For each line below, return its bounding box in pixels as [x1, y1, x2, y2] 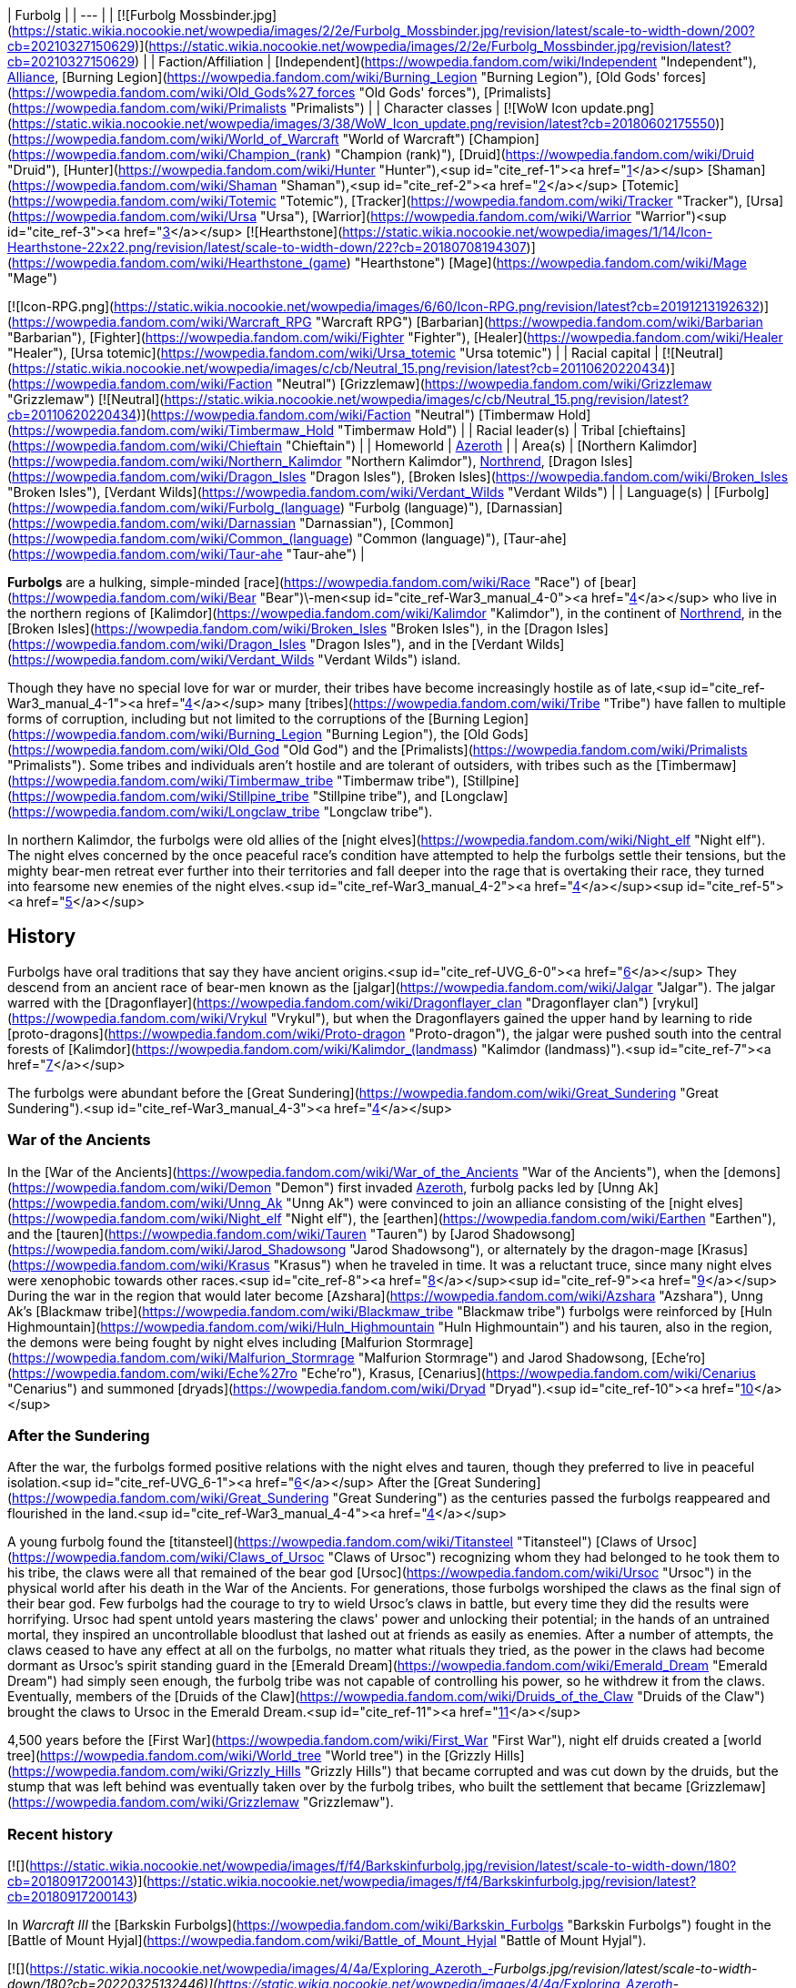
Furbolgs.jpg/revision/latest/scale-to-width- [493, 1961, 758, 1977]
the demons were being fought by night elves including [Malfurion [7, 1334, 403, 1350]
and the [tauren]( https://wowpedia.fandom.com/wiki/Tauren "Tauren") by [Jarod [7, 1225, 489, 1242]
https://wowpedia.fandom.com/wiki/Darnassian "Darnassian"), [12, 515, 387, 531]
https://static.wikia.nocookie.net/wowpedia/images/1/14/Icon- [342, 224, 712, 239]
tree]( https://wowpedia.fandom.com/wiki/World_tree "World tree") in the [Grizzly [7, 1748, 491, 1764]
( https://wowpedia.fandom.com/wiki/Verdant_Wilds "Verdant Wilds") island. [7, 652, 461, 667]
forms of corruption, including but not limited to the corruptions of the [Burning [7, 711, 480, 726]
